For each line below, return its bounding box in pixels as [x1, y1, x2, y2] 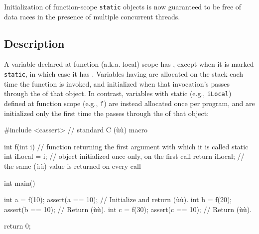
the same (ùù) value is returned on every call [4, 160, 141, 171]
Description [4, 35, 65, 51]
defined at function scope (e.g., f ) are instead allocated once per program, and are [4, 98, 255, 108]
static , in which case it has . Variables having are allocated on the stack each [4, 69, 244, 79]
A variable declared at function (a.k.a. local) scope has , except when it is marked [4, 59, 254, 69]
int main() [4, 177, 35, 188]
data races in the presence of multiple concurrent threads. [4, 11, 180, 21]
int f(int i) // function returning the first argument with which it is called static [4, 141, 249, 151]
